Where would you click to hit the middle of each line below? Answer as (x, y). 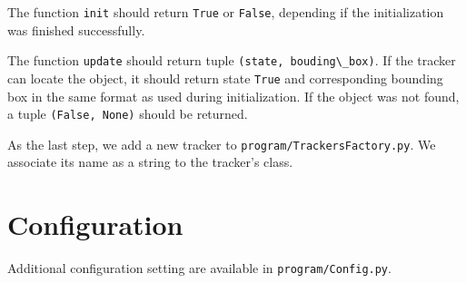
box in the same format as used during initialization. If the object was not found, (233, 96)
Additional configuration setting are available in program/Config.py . (199, 268)
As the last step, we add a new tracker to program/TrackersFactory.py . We (222, 144)
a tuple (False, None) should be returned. (128, 114)
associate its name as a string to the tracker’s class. (150, 162)
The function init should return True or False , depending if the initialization (226, 12)
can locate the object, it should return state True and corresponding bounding (225, 78)
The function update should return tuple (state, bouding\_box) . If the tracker (232, 60)
